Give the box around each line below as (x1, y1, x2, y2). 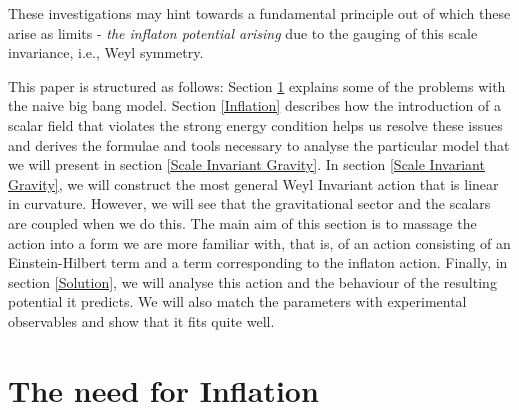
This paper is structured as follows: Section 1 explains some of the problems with (8, 75, 506, 96)
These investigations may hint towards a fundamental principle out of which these (8, 3, 511, 23)
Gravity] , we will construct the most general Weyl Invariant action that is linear (8, 173, 499, 194)
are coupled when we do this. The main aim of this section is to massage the (8, 212, 477, 233)
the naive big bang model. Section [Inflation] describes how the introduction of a (8, 95, 502, 116)
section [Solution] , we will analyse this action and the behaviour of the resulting (8, 271, 497, 292)
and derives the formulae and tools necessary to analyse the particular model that (8, 134, 510, 155)
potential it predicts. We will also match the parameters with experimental (8, 291, 467, 312)
